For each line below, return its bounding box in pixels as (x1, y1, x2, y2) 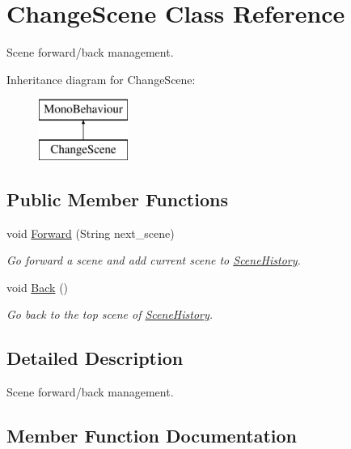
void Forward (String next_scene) (6, 224, 175, 241)
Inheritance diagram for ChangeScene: (6, 70, 196, 87)
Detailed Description (6, 345, 184, 371)
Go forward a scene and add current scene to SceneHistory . (6, 252, 301, 269)
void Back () (6, 278, 69, 295)
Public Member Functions (6, 186, 228, 211)
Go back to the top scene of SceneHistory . (6, 306, 214, 323)
